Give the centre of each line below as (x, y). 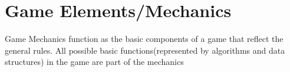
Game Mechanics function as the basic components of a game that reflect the (144, 39)
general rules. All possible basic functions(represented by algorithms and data (145, 50)
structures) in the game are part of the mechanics (94, 62)
